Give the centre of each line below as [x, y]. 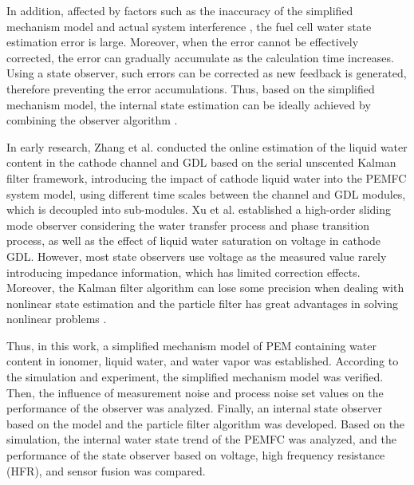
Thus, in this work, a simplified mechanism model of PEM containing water [191, 345]
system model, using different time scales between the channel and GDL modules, [206, 193]
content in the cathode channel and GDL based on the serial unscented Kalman [201, 162]
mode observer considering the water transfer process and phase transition [188, 225]
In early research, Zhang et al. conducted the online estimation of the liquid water [207, 146]
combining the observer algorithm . [92, 120]
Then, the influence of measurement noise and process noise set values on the [195, 392]
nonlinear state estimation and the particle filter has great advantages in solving [202, 303]
